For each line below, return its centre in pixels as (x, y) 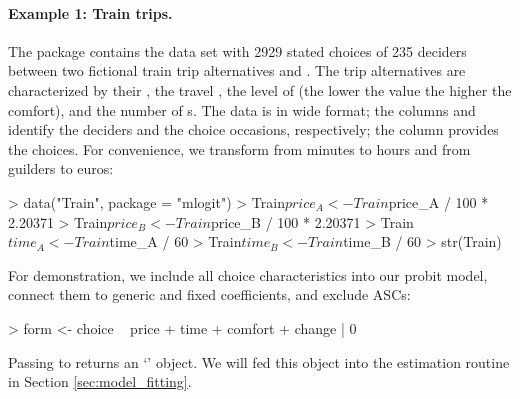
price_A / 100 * (438, 201)
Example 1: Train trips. (90, 12)
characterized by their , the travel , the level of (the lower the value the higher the (260, 89)
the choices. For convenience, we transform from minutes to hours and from (239, 148)
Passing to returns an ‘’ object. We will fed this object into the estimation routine (259, 361)
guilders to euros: (61, 168)
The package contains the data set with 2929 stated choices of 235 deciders (237, 50)
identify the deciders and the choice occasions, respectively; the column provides (253, 129)
